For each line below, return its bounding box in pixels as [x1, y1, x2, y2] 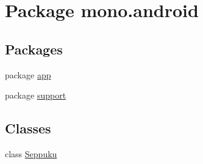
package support [5, 89, 66, 102]
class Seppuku [5, 147, 57, 160]
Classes [5, 119, 51, 138]
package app [5, 68, 51, 81]
